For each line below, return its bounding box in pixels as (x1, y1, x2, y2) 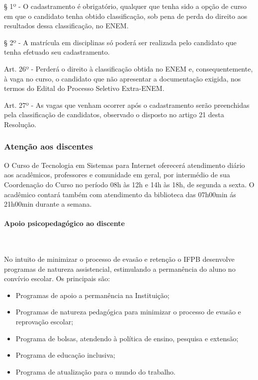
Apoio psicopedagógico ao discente (4, 218, 125, 228)
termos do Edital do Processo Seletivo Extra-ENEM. (4, 83, 165, 93)
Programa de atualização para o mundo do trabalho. (15, 366, 176, 377)
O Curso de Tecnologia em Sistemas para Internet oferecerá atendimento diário (4, 159, 245, 170)
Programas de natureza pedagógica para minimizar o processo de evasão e (15, 306, 241, 317)
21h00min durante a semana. (4, 199, 92, 209)
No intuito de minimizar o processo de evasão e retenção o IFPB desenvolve (4, 254, 235, 264)
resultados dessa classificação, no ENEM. (4, 20, 129, 31)
